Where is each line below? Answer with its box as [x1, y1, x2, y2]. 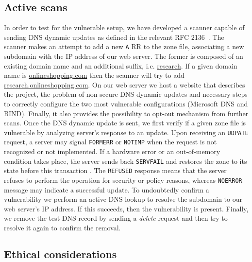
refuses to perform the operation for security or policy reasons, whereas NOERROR [4, 175, 242, 185]
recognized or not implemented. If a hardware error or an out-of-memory [4, 146, 220, 157]
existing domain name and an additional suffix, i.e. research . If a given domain [4, 60, 237, 70]
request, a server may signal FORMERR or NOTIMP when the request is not [4, 137, 217, 147]
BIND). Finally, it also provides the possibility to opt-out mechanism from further [4, 108, 249, 118]
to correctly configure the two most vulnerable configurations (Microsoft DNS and [4, 99, 248, 109]
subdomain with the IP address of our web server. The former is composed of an [4, 51, 243, 61]
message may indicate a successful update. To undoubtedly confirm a [4, 184, 209, 194]
